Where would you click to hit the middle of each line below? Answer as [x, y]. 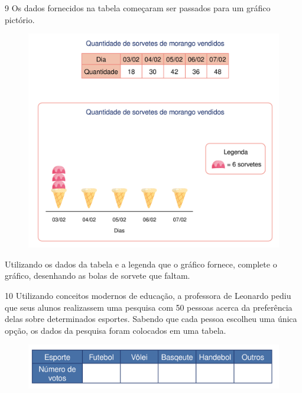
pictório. [20, 19]
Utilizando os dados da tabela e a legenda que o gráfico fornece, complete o [141, 264]
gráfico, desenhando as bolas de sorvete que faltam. [98, 276]
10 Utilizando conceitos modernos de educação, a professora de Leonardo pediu [148, 296]
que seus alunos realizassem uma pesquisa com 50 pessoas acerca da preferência [149, 307]
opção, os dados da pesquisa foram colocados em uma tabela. [116, 330]
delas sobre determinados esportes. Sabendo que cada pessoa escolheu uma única [151, 319]
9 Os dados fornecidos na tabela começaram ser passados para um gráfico [138, 8]
